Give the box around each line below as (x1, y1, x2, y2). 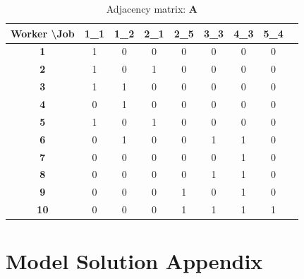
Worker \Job (11, 25, 75, 40)
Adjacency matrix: (106, 1, 186, 16)
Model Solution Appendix (6, 247, 263, 275)
